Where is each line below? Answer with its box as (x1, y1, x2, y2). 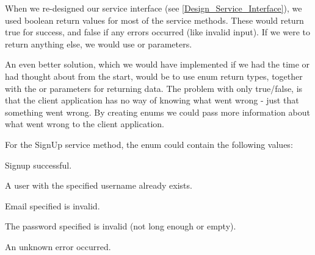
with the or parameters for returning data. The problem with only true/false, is (5, 82, 303, 94)
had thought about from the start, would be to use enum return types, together (5, 69, 303, 82)
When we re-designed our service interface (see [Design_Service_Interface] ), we (5, 2, 302, 14)
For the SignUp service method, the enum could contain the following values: (5, 138, 293, 150)
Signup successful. (5, 158, 72, 171)
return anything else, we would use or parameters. (5, 37, 192, 50)
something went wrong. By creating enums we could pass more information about (5, 105, 310, 118)
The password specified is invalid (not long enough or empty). (5, 220, 236, 232)
